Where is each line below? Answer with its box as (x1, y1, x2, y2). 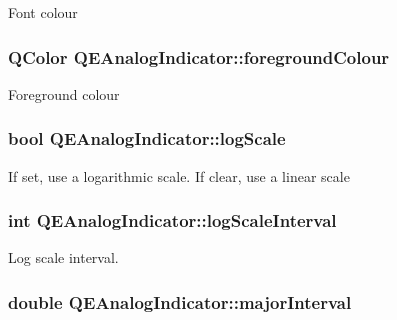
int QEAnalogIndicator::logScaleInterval (8, 208, 337, 233)
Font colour (8, 2, 78, 22)
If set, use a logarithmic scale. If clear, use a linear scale (8, 165, 350, 186)
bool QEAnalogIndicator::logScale (8, 126, 286, 151)
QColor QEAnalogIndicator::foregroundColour (8, 44, 390, 69)
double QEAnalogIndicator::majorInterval (8, 289, 352, 314)
